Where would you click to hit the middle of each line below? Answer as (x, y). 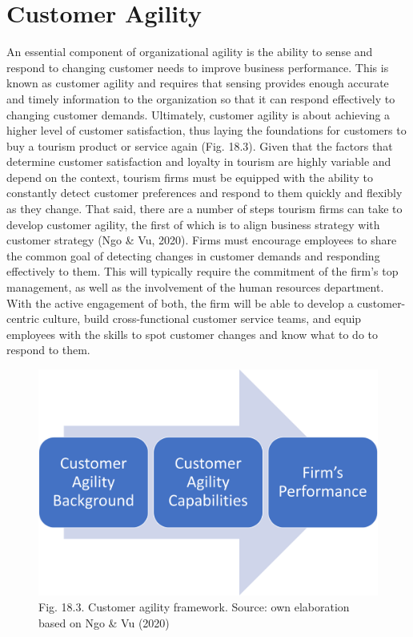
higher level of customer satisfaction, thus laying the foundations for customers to (206, 130)
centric (23, 318)
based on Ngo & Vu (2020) (104, 622)
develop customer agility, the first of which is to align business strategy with (193, 224)
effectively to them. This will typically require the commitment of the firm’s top (202, 271)
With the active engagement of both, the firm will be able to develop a (180, 302)
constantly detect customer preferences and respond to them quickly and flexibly (204, 193)
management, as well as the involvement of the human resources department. (195, 287)
